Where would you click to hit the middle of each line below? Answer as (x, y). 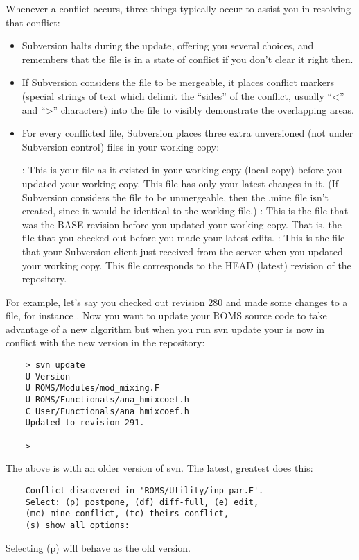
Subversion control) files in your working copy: (121, 146)
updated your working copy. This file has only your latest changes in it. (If (180, 183)
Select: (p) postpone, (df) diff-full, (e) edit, (142, 502)
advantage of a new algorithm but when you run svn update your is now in (165, 329)
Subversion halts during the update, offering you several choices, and (168, 45)
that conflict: (33, 22)
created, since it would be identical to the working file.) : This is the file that (185, 211)
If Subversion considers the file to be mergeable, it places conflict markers (178, 82)
